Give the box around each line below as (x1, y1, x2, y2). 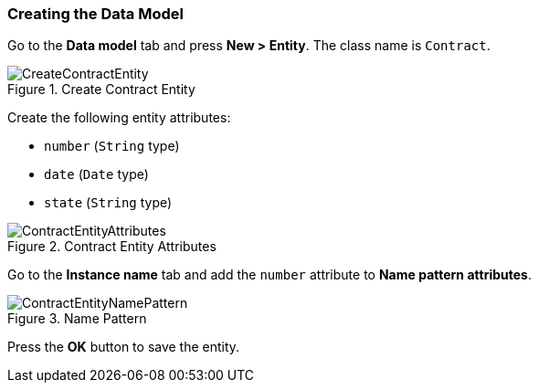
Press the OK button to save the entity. (7, 339, 240, 355)
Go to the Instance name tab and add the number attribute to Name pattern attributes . (7, 267, 532, 283)
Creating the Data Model (7, 5, 184, 23)
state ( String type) (44, 195, 173, 211)
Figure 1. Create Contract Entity (7, 81, 195, 98)
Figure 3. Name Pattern (7, 311, 147, 327)
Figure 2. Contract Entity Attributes (7, 238, 216, 255)
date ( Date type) (44, 166, 149, 183)
